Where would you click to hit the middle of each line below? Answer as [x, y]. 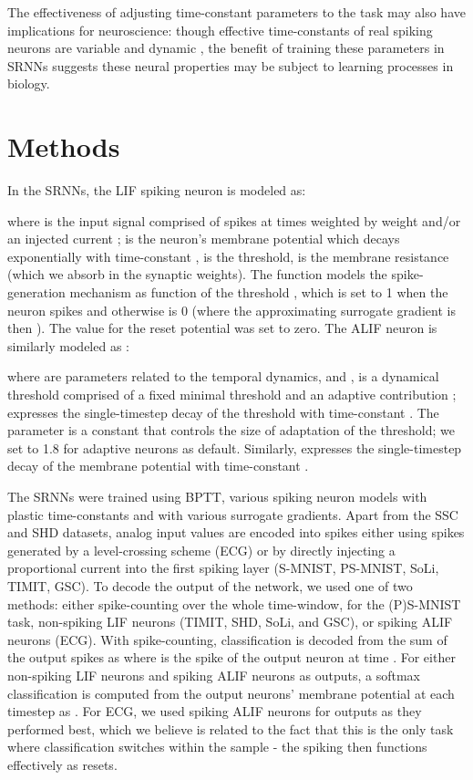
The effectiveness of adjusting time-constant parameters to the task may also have [236, 12]
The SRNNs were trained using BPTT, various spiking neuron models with [217, 496]
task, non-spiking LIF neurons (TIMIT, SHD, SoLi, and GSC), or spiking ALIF [230, 622]
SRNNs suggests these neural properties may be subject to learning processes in [231, 65]
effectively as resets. [62, 764]
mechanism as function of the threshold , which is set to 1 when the [259, 292]
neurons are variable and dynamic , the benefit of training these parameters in [226, 48]
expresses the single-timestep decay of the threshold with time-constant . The [223, 412]
